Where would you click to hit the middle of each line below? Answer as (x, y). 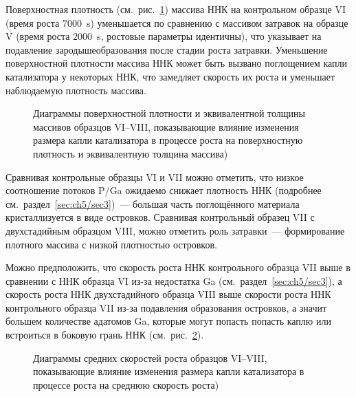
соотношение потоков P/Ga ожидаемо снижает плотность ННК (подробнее (164, 190)
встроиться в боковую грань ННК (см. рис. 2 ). (105, 335)
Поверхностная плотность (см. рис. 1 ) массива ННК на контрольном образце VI (176, 9)
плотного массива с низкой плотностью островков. (111, 244)
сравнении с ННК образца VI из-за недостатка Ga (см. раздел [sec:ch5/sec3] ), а (174, 280)
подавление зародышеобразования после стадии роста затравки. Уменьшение (167, 49)
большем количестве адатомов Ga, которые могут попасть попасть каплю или (168, 321)
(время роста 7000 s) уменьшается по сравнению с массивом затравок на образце (177, 22)
